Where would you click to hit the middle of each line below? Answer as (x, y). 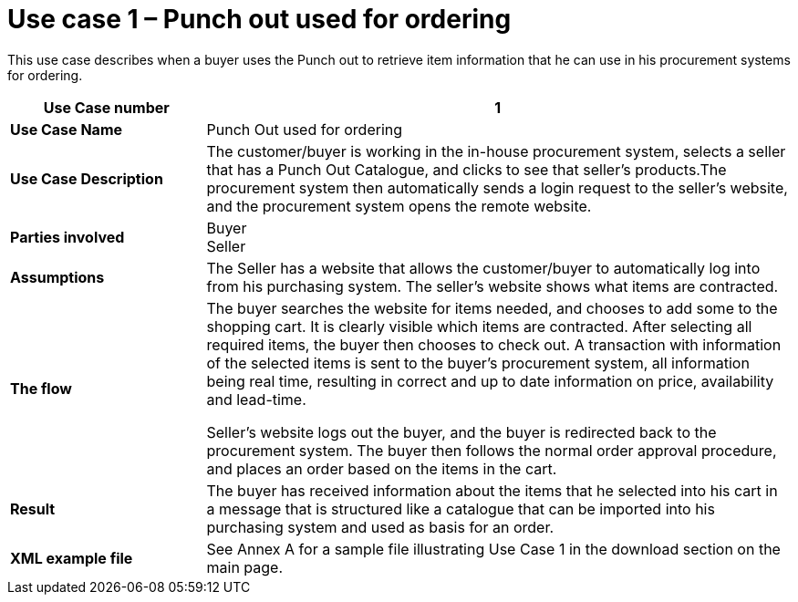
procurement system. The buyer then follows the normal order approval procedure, (492, 450)
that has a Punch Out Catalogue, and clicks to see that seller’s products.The (466, 169)
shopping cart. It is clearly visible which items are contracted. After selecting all (479, 326)
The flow (41, 388)
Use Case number (106, 107)
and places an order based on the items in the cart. (382, 468)
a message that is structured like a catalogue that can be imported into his (461, 509)
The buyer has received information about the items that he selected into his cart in (492, 490)
